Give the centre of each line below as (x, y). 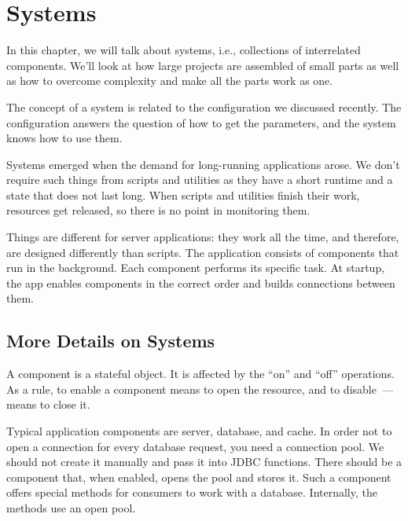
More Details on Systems (111, 341)
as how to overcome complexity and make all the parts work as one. (170, 81)
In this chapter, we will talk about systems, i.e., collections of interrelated (184, 50)
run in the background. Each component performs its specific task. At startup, (196, 268)
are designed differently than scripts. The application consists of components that (203, 252)
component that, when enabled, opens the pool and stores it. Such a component (199, 477)
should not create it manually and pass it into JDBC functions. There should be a (204, 462)
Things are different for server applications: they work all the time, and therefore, (203, 237)
